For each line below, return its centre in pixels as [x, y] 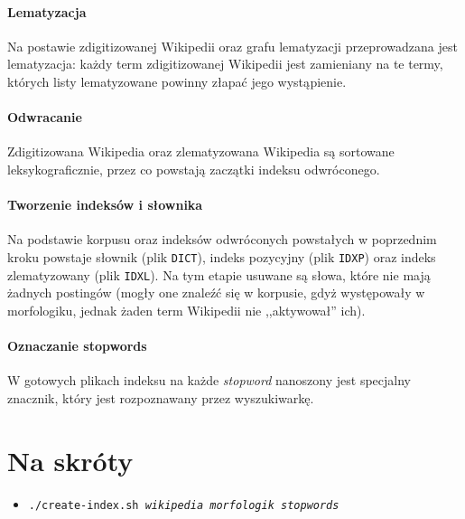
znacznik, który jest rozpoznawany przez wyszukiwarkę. [161, 397]
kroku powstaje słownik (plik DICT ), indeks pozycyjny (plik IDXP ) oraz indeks [222, 256]
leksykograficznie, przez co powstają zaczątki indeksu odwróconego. [194, 169]
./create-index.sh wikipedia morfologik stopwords [184, 505]
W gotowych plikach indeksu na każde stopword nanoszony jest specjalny [209, 380]
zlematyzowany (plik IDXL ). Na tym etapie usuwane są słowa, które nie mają [219, 274]
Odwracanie [45, 117]
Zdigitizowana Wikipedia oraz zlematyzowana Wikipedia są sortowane [201, 151]
